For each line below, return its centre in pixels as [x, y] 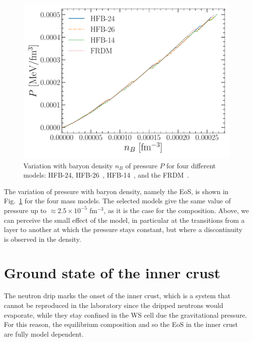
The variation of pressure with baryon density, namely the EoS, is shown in [116, 191]
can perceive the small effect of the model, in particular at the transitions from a [124, 220]
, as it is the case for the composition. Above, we [176, 210]
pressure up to [25, 210]
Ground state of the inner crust [112, 272]
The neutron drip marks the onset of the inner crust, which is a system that [117, 296]
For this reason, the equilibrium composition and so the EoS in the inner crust [121, 324]
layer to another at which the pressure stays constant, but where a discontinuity [123, 229]
